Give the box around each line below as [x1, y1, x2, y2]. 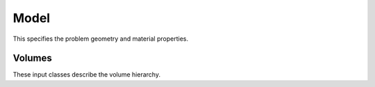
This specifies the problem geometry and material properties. [12, 35, 189, 43]
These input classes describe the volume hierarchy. [12, 70, 161, 79]
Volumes [12, 52, 52, 64]
